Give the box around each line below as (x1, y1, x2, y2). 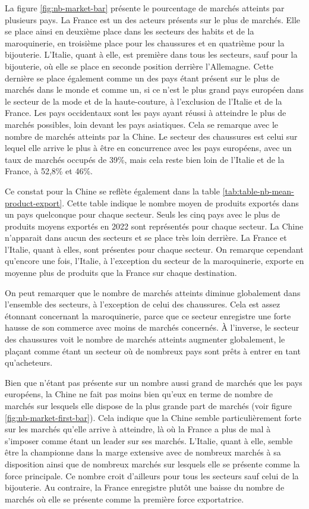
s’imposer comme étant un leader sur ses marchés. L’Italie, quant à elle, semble (5, 434, 293, 447)
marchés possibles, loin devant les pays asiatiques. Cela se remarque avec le (5, 118, 278, 130)
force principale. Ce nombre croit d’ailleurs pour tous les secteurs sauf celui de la (5, 469, 299, 482)
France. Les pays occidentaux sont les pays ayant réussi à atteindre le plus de (5, 106, 286, 119)
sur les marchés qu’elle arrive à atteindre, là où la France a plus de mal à (5, 423, 271, 435)
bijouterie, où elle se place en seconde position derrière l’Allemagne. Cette (5, 59, 273, 72)
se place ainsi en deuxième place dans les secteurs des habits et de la (5, 25, 254, 37)
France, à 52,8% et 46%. (5, 165, 93, 177)
